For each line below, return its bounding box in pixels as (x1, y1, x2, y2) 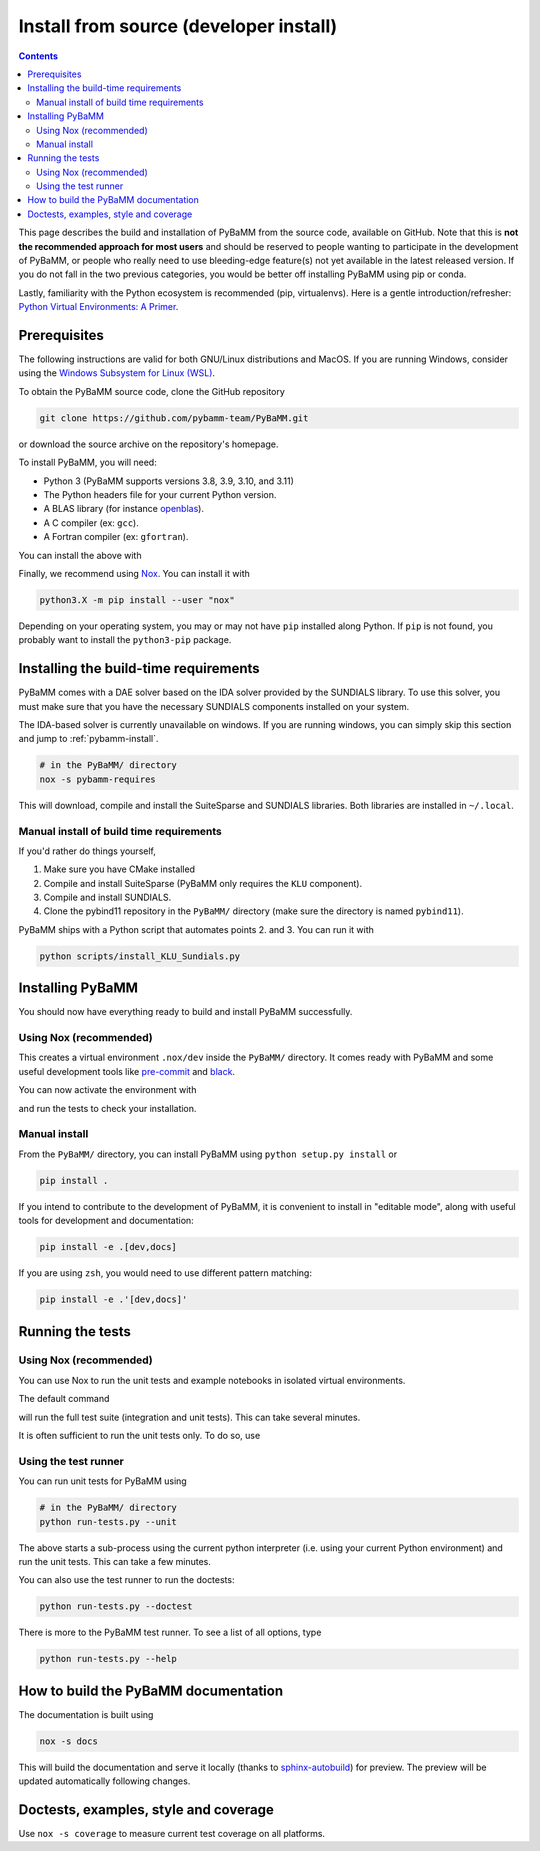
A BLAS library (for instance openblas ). (43, 503, 205, 515)
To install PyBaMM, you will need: (18, 456, 157, 469)
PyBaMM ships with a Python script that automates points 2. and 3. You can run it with (18, 923, 375, 935)
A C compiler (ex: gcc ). (43, 516, 139, 529)
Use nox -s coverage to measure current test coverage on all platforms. (18, 1828, 325, 1840)
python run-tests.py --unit (39, 1516, 177, 1527)
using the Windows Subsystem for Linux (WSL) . (18, 367, 215, 379)
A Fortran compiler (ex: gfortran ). (43, 531, 189, 543)
